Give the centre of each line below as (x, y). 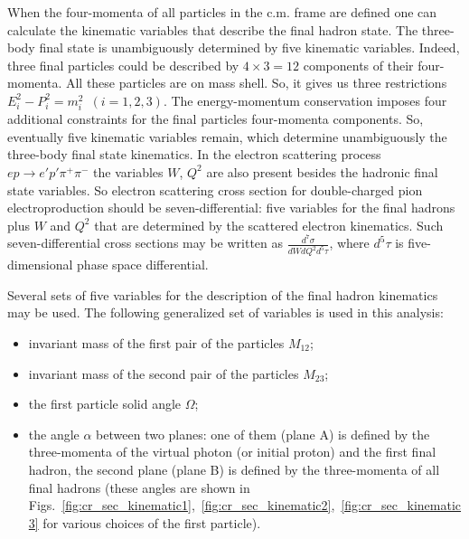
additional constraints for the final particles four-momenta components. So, (216, 119)
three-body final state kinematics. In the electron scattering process (194, 154)
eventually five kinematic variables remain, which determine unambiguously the (227, 136)
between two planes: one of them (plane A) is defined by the (263, 434)
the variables (128, 171)
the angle (54, 434)
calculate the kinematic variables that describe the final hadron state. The (213, 29)
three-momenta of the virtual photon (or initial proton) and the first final (232, 452)
